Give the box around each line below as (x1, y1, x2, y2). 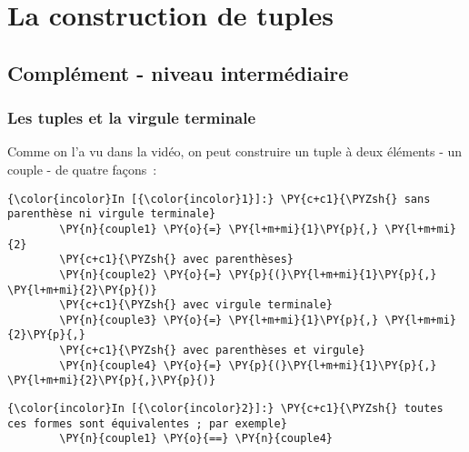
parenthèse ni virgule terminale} (7, 207, 216, 221)
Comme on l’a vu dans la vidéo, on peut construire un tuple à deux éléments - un (7, 142, 463, 161)
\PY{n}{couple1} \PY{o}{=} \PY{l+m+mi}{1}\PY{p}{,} (59, 222, 379, 236)
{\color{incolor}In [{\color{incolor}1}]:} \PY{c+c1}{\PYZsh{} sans (7, 192, 431, 206)
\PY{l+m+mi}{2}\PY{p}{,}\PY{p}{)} (7, 374, 216, 387)
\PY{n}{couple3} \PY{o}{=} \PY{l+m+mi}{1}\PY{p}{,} (59, 313, 379, 326)
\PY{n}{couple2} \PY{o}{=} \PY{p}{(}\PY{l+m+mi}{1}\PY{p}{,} (59, 267, 437, 281)
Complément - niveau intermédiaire (7, 58, 349, 86)
